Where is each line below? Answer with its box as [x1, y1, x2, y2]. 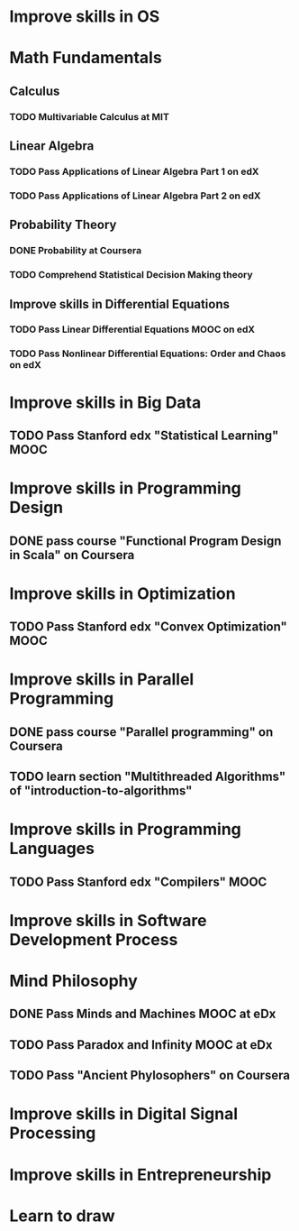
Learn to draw [9, 1206, 115, 1226]
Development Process [9, 929, 178, 950]
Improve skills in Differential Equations [9, 296, 230, 312]
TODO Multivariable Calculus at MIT [9, 110, 169, 123]
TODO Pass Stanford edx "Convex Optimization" [9, 620, 288, 635]
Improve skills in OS [9, 6, 160, 27]
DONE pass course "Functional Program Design [9, 533, 282, 548]
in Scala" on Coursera [9, 547, 135, 563]
